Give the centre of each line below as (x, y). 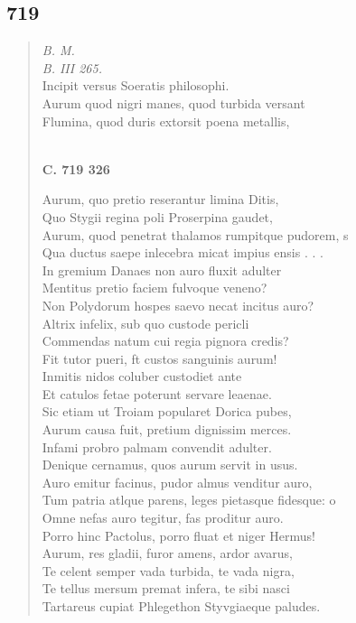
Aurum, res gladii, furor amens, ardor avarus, (167, 553)
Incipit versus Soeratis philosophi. (136, 85)
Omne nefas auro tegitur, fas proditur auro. (163, 518)
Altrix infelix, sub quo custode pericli (145, 323)
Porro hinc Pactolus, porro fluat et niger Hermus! (178, 535)
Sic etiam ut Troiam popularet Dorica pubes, (167, 411)
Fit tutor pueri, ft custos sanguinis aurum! (159, 358)
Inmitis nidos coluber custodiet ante (142, 376)
